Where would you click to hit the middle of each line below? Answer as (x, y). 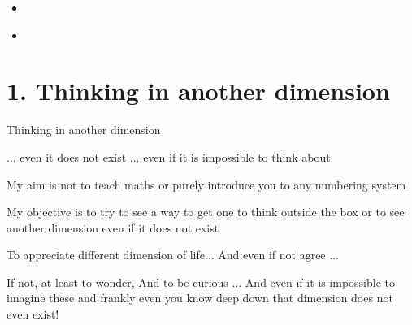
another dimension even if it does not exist (113, 227)
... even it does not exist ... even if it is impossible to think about (169, 156)
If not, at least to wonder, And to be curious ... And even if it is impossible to (201, 282)
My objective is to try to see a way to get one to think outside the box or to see (206, 212)
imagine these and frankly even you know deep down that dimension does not (200, 298)
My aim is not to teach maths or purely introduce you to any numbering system (206, 184)
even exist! (33, 314)
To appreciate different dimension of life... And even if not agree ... (173, 255)
